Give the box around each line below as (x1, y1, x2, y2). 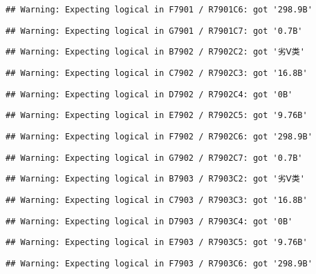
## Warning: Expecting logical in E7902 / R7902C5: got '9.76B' (6, 110, 308, 121)
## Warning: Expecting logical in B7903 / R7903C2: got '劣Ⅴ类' (6, 174, 305, 184)
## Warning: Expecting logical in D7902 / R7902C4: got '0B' (6, 89, 293, 99)
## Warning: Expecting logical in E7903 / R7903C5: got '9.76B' (6, 237, 308, 248)
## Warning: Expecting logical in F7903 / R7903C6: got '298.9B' (6, 258, 313, 268)
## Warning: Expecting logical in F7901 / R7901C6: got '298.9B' (6, 5, 313, 14)
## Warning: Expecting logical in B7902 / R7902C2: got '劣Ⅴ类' (6, 47, 305, 57)
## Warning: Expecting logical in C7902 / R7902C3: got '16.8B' (6, 68, 308, 78)
